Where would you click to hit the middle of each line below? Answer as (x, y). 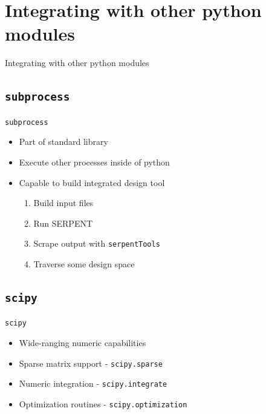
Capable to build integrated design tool (92, 182)
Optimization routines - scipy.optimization (103, 403)
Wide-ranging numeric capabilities (83, 342)
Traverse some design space (84, 263)
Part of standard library (63, 142)
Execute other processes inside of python (94, 162)
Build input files (63, 203)
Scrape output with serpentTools (97, 243)
